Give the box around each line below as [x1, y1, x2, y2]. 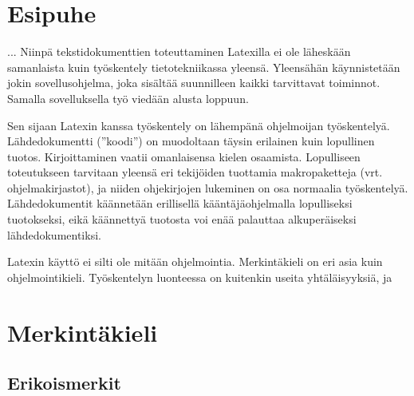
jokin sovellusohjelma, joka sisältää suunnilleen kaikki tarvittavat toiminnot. [7, 74, 380, 91]
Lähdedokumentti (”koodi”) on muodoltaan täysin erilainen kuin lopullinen [7, 133, 375, 149]
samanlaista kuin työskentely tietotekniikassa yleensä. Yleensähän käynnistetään [7, 58, 400, 75]
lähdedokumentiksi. [7, 226, 101, 243]
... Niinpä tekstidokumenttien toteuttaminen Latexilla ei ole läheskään [7, 43, 351, 60]
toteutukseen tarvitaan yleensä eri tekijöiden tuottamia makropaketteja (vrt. [7, 164, 383, 180]
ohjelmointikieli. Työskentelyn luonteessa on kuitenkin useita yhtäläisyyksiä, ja [7, 268, 392, 285]
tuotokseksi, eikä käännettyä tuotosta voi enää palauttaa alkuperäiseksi [7, 211, 357, 228]
